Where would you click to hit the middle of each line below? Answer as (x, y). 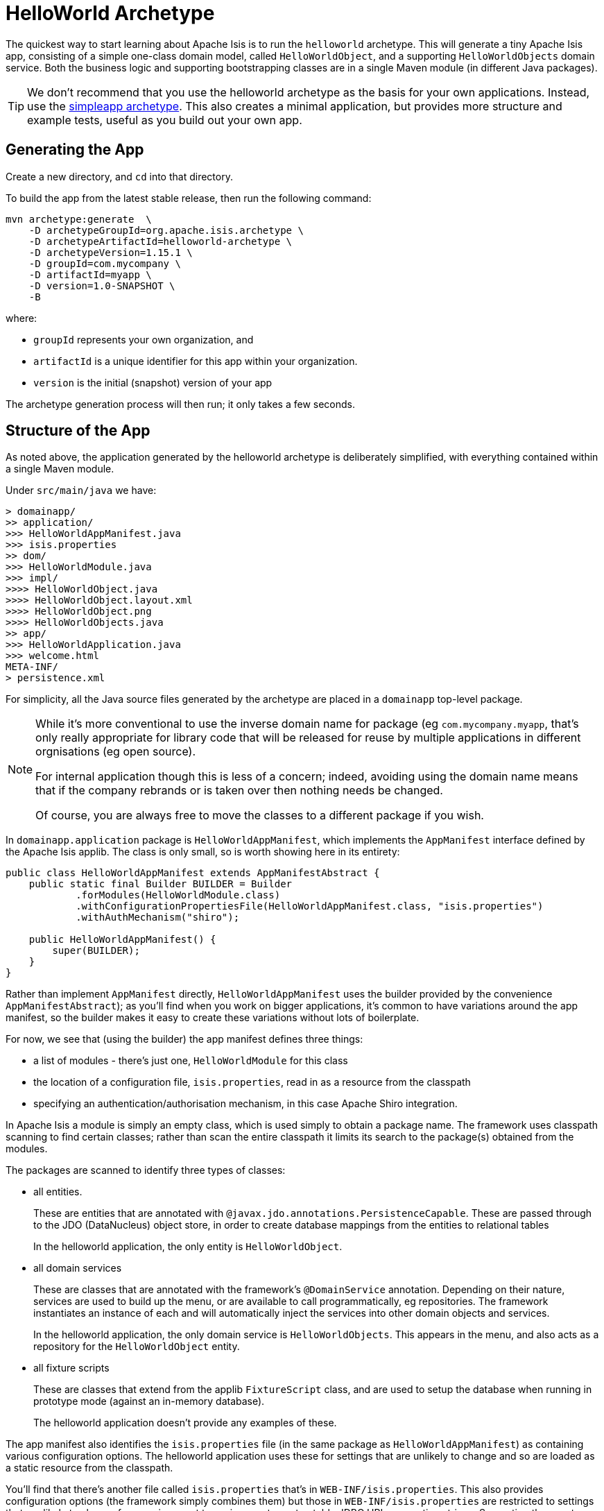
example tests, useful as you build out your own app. (165, 120)
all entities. (58, 1192)
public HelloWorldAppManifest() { (122, 940)
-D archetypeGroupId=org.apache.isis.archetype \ (166, 230)
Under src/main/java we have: (81, 490)
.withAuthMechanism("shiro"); (158, 917)
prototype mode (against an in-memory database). (149, 1401)
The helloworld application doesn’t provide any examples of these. (185, 1423)
